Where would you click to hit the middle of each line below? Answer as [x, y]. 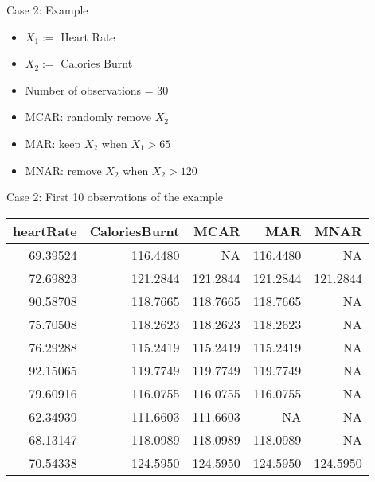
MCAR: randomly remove [88, 117]
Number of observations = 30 [97, 89]
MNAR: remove [63, 170]
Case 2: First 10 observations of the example [115, 197]
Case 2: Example [47, 10]
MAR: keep [53, 143]
